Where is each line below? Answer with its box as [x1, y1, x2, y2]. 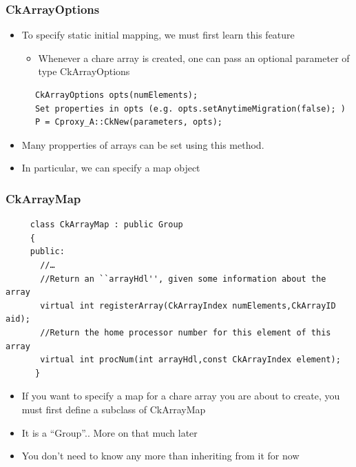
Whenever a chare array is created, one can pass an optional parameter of [38, 50, 350, 65]
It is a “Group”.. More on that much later [21, 425, 198, 439]
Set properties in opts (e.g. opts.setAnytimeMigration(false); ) [34, 103, 346, 114]
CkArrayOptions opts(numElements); [34, 90, 198, 100]
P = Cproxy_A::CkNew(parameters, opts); [34, 117, 222, 127]
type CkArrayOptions [38, 64, 130, 79]
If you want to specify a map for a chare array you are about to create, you [21, 388, 340, 403]
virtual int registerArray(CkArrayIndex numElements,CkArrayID [40, 300, 336, 311]
